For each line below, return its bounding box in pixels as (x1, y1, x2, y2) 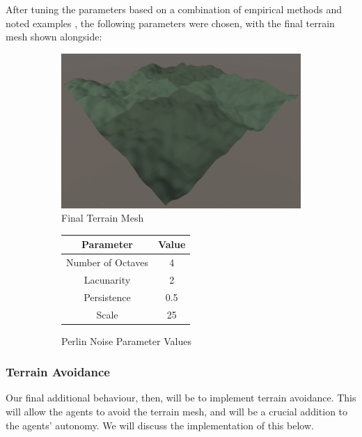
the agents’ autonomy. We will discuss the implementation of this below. (6, 417, 314, 432)
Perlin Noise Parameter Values (61, 333, 191, 348)
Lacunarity (84, 272, 131, 286)
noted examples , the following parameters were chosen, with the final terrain (6, 15, 335, 30)
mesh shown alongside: (6, 29, 102, 44)
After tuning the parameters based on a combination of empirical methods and (6, 2, 343, 16)
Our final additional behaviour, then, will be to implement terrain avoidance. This (6, 390, 356, 405)
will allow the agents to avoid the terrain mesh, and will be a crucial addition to (6, 404, 348, 419)
